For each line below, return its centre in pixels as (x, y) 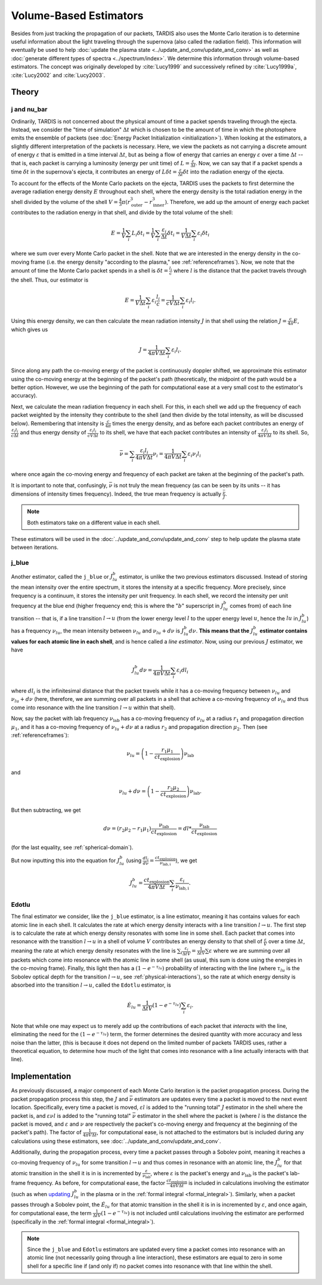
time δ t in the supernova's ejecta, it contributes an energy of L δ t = (94, 172)
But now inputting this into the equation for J (65, 860)
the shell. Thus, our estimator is (50, 280)
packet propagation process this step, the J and (69, 1099)
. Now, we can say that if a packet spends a (249, 163)
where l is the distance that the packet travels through (240, 270)
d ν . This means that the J (221, 631)
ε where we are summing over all (250, 950)
